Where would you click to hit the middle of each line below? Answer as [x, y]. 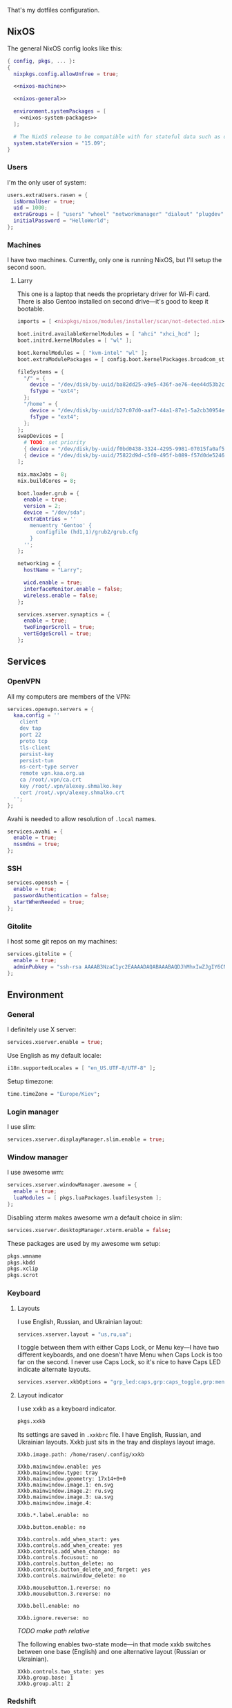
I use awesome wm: [36, 1173]
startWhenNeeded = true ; [49, 902]
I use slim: [21, 1127]
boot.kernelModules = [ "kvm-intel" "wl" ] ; [82, 353]
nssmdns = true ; [37, 844]
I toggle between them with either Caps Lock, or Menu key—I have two [118, 1348]
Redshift [22, 1701]
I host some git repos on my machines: [62, 942]
